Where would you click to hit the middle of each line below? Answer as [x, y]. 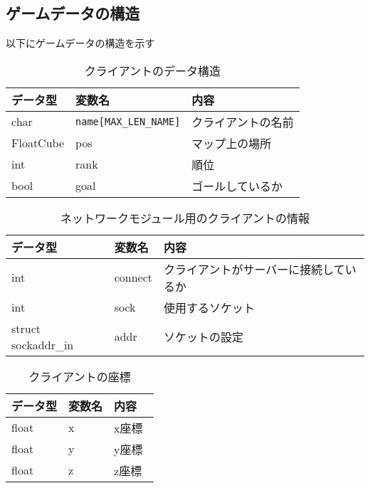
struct [26, 328]
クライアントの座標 [80, 376]
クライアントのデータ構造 [153, 70]
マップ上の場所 [232, 143]
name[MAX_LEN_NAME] [128, 121]
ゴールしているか [237, 186]
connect [133, 277]
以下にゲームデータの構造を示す [80, 43]
